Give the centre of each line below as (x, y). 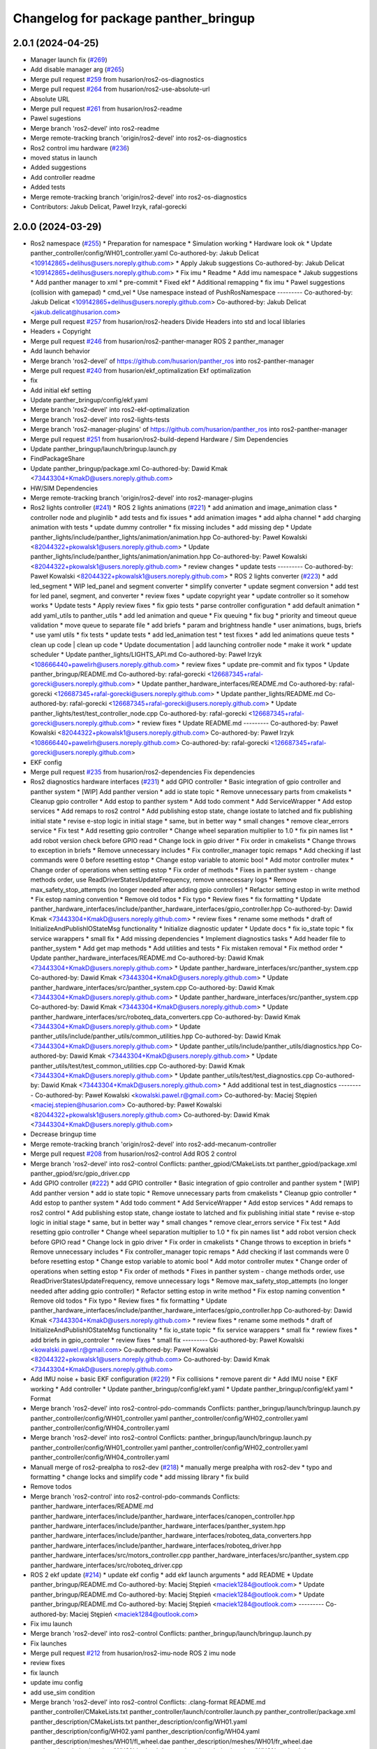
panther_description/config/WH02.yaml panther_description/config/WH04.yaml (145, 1732)
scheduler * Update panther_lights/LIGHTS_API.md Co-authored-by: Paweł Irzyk (146, 655)
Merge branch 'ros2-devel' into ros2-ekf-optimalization (110, 410)
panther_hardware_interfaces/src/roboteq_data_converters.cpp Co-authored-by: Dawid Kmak (165, 1017)
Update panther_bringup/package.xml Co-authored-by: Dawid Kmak (129, 468)
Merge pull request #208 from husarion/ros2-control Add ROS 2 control (133, 1154)
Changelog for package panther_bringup (134, 18)
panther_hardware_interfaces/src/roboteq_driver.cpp (106, 1565)
